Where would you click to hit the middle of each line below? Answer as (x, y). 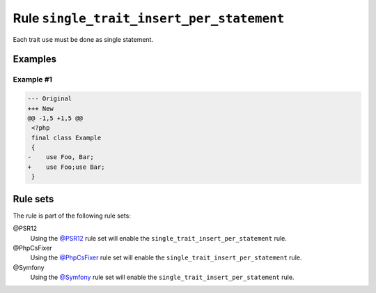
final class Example (66, 137)
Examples (35, 59)
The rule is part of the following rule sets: (72, 216)
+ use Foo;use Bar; (66, 167)
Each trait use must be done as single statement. (83, 39)
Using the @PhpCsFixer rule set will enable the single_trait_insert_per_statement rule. (166, 257)
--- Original (50, 99)
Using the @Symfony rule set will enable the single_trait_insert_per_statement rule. (162, 277)
